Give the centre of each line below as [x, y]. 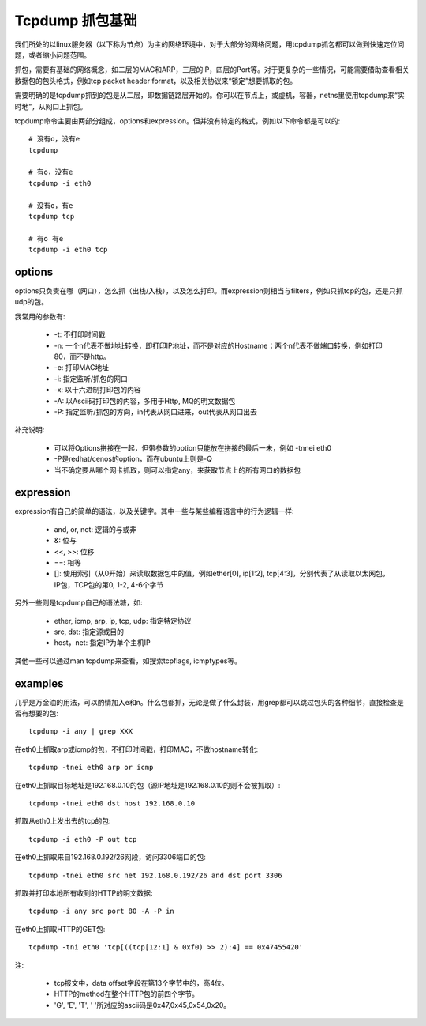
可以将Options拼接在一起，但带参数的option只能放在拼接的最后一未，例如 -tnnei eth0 [192, 447]
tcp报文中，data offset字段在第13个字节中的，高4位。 [141, 983]
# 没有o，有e [51, 205]
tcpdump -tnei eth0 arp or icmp [91, 768]
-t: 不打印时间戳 [80, 334]
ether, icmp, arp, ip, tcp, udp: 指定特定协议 [123, 621]
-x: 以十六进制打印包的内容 [97, 390]
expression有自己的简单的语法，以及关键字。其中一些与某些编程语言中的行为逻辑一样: [155, 511]
